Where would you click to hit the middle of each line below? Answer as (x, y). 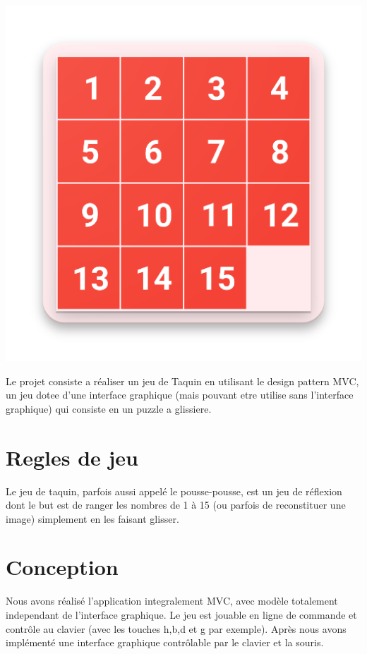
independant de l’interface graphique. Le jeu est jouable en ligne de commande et (181, 614)
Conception (62, 567)
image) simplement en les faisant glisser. (92, 518)
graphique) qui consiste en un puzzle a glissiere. (109, 408)
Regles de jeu (72, 457)
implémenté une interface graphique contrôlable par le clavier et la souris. (165, 642)
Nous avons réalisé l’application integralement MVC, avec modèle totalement (172, 601)
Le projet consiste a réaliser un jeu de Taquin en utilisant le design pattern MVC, (182, 381)
